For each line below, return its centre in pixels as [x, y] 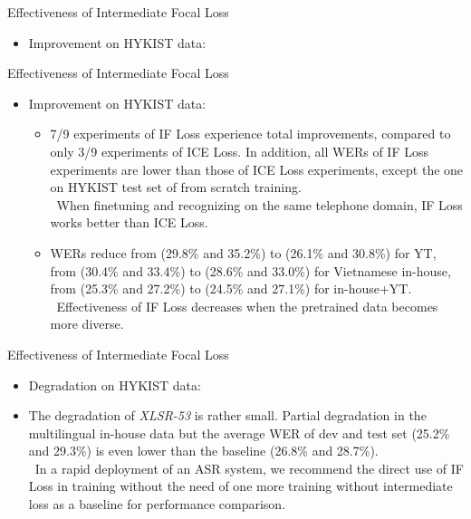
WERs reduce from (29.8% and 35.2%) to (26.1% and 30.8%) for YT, [243, 252]
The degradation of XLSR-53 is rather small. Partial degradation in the [227, 415]
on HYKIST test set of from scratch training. [176, 187]
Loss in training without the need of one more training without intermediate [240, 486]
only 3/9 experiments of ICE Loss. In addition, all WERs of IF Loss [239, 151]
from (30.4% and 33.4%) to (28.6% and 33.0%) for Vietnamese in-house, [250, 270]
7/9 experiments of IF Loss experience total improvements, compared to [250, 134]
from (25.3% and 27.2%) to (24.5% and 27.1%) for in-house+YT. [231, 288]
